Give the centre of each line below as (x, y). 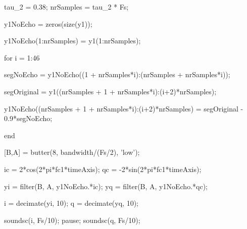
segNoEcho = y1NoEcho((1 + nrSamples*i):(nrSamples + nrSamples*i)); (117, 74)
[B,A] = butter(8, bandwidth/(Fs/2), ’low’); (72, 152)
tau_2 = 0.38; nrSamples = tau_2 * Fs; (66, 7)
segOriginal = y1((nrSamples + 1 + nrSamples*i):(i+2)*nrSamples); (110, 91)
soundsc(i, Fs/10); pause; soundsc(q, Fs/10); (72, 220)
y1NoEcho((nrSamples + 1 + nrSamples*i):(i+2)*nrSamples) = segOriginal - (124, 108)
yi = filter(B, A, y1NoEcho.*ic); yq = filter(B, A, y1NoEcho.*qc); (106, 186)
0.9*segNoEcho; (28, 118)
